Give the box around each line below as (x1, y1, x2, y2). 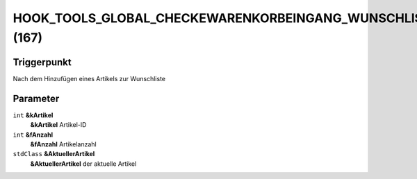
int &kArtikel (13, 111, 54, 119)
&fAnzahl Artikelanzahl (30, 139, 97, 148)
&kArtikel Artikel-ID (30, 121, 87, 129)
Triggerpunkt (13, 56, 72, 68)
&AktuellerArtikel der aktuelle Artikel (30, 160, 137, 168)
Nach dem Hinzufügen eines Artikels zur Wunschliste (13, 74, 166, 83)
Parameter (13, 92, 60, 104)
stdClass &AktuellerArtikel (13, 150, 95, 158)
